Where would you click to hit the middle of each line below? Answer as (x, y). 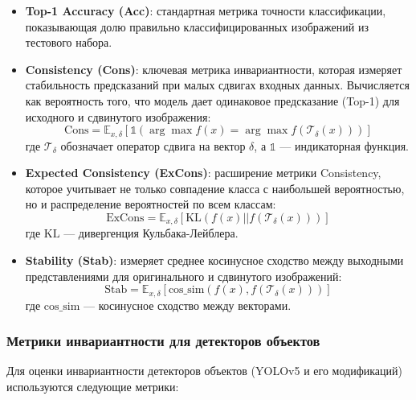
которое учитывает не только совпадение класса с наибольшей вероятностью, (215, 188)
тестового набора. (69, 42)
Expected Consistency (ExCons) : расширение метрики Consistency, (203, 173)
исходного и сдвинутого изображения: (118, 116)
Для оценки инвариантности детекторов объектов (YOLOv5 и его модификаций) (204, 371)
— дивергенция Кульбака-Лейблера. (151, 233)
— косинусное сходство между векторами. (187, 305)
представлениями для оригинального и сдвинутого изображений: (184, 276)
